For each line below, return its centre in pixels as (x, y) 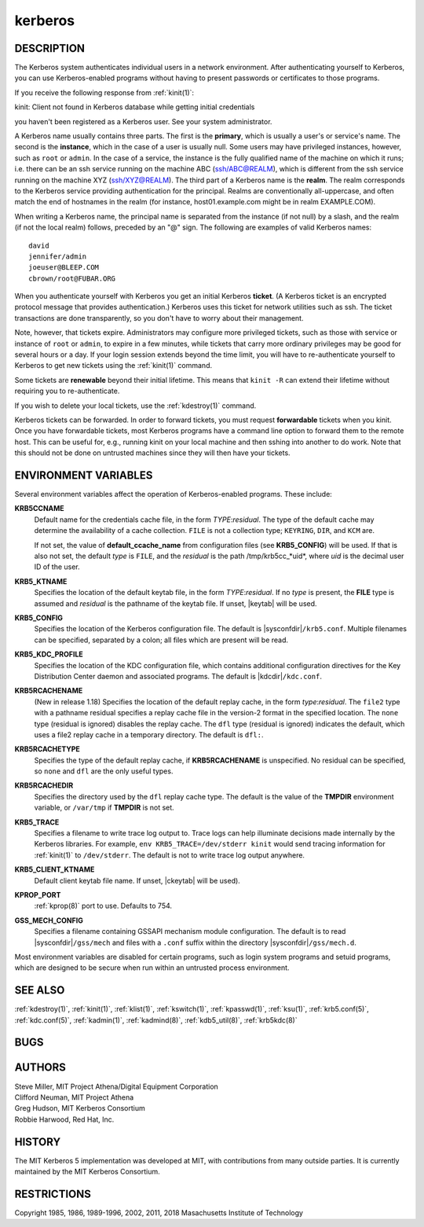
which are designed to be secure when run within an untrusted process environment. (152, 968)
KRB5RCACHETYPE (47, 749)
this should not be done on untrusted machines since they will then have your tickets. (152, 453)
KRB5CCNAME (39, 509)
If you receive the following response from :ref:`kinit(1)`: (104, 92)
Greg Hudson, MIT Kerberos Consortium (80, 1108)
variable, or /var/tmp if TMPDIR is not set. (104, 808)
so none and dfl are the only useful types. (104, 771)
